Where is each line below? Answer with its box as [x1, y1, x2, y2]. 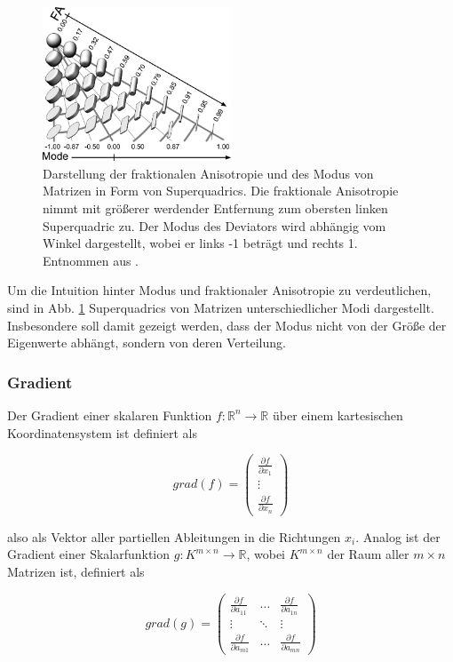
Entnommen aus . [43, 251, 139, 269]
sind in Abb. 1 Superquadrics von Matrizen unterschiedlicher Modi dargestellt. [7, 298, 434, 316]
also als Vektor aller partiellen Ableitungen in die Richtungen [7, 527, 341, 546]
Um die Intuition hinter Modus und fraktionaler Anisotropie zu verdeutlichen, [7, 281, 432, 299]
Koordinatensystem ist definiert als [7, 423, 197, 442]
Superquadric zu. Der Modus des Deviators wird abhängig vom [43, 216, 386, 235]
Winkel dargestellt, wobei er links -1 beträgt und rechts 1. [43, 234, 358, 252]
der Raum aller [327, 545, 409, 563]
